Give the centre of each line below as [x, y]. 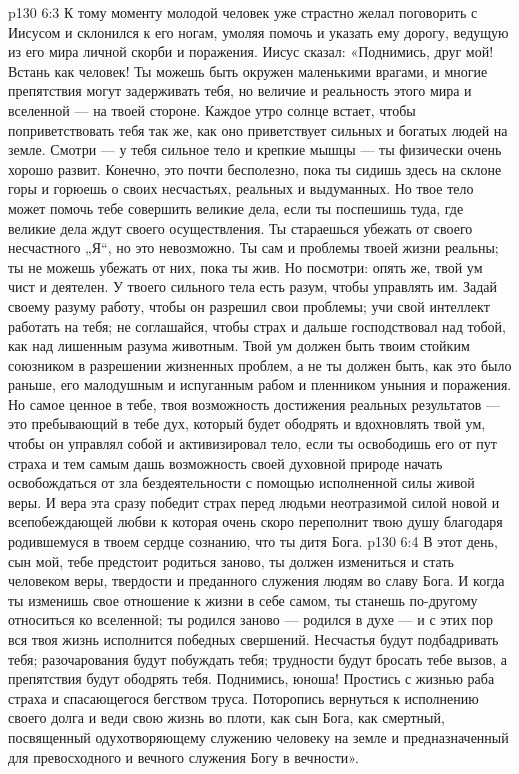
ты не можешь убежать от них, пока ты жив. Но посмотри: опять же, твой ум [245, 266]
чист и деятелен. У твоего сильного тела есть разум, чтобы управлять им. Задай [252, 286]
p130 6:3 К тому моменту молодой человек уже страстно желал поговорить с [243, 12]
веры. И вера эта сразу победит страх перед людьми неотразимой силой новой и [254, 501]
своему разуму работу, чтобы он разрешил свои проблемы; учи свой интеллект [249, 305]
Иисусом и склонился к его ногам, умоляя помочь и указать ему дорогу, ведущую [258, 31]
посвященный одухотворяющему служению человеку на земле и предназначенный [258, 736]
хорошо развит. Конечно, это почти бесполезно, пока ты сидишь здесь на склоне [255, 168]
